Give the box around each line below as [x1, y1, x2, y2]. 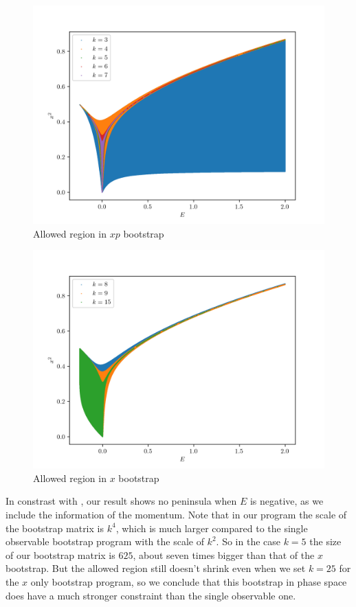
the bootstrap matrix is [5, 520, 104, 535]
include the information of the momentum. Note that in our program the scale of [5, 507, 347, 521]
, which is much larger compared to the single [115, 520, 308, 535]
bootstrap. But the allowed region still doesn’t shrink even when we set [5, 561, 306, 575]
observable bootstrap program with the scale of [5, 534, 204, 549]
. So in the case [216, 534, 280, 549]
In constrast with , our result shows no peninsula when [5, 494, 237, 508]
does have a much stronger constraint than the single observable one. [5, 588, 296, 602]
